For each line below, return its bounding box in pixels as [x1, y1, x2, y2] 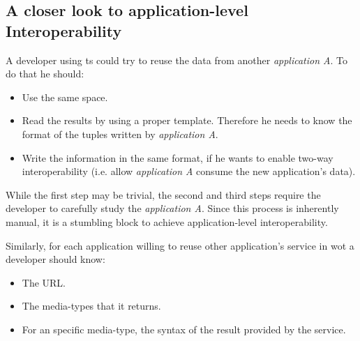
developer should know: [6, 252, 105, 266]
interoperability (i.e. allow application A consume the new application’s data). [22, 164, 356, 179]
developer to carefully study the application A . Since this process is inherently [6, 201, 339, 215]
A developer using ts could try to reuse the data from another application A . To [6, 52, 347, 67]
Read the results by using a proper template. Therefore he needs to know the [22, 113, 352, 128]
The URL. [22, 275, 66, 289]
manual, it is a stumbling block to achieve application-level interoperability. [6, 214, 328, 229]
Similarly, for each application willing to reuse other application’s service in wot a [6, 238, 354, 252]
